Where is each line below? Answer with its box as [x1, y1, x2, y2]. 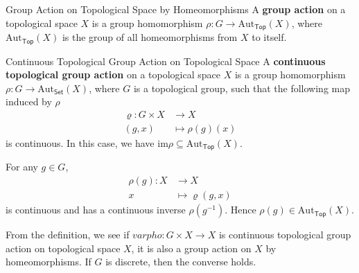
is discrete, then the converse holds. [105, 254, 256, 269]
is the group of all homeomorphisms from [62, 30, 238, 44]
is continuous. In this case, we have [6, 135, 155, 150]
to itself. [252, 30, 287, 44]
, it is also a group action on [131, 240, 252, 255]
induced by [6, 94, 52, 109]
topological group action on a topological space [6, 67, 220, 82]
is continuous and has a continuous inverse [6, 202, 186, 217]
